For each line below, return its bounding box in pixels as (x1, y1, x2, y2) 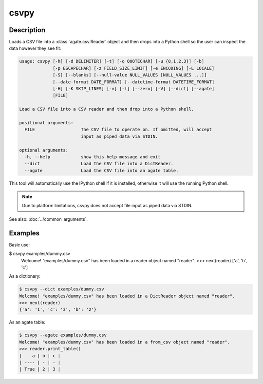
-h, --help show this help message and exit (24, 154, 161, 159)
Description (9, 26, 46, 34)
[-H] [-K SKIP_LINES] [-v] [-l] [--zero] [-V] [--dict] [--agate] (53, 86, 215, 91)
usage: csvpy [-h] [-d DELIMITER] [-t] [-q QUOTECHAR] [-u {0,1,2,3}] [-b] (19, 58, 205, 64)
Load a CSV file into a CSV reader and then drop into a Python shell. (19, 106, 194, 112)
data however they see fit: (9, 45, 61, 51)
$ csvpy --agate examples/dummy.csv (19, 332, 107, 338)
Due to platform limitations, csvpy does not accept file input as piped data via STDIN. (22, 203, 193, 209)
